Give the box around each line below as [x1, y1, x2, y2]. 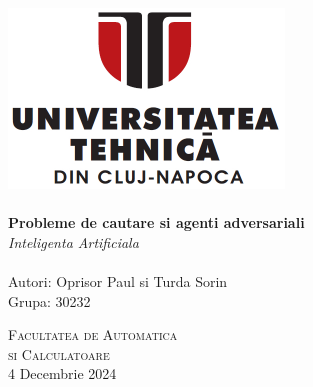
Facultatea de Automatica [8, 324, 178, 345]
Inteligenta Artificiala [8, 231, 139, 252]
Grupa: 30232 [8, 290, 91, 311]
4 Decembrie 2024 [8, 363, 117, 384]
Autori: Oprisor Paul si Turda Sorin [8, 271, 228, 292]
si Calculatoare [8, 343, 110, 364]
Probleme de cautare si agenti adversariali [8, 212, 305, 233]
